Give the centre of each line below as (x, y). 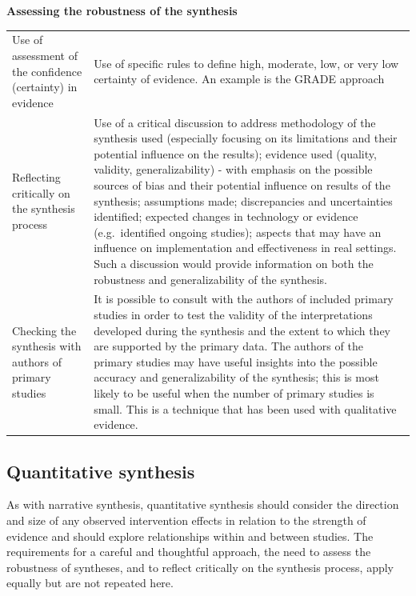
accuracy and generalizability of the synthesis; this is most (236, 377)
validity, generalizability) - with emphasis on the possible (233, 169)
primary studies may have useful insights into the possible (236, 361)
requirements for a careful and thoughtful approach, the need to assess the (189, 552)
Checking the (44, 330)
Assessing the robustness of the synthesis (122, 10)
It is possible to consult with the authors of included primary (244, 299)
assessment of (45, 55)
